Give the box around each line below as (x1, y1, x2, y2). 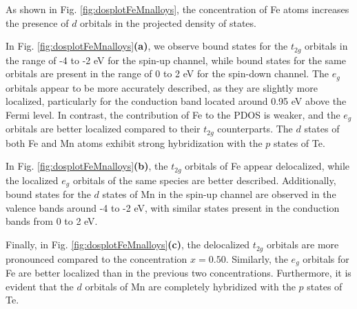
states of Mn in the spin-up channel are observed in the (102, 187, 336, 201)
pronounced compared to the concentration (6, 251, 187, 266)
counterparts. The (217, 121, 293, 136)
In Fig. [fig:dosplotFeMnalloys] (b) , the (6, 159, 168, 173)
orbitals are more (266, 237, 339, 252)
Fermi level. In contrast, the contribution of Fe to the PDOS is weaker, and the (6, 107, 340, 121)
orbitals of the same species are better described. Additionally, (72, 172, 336, 187)
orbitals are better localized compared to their (6, 121, 201, 136)
